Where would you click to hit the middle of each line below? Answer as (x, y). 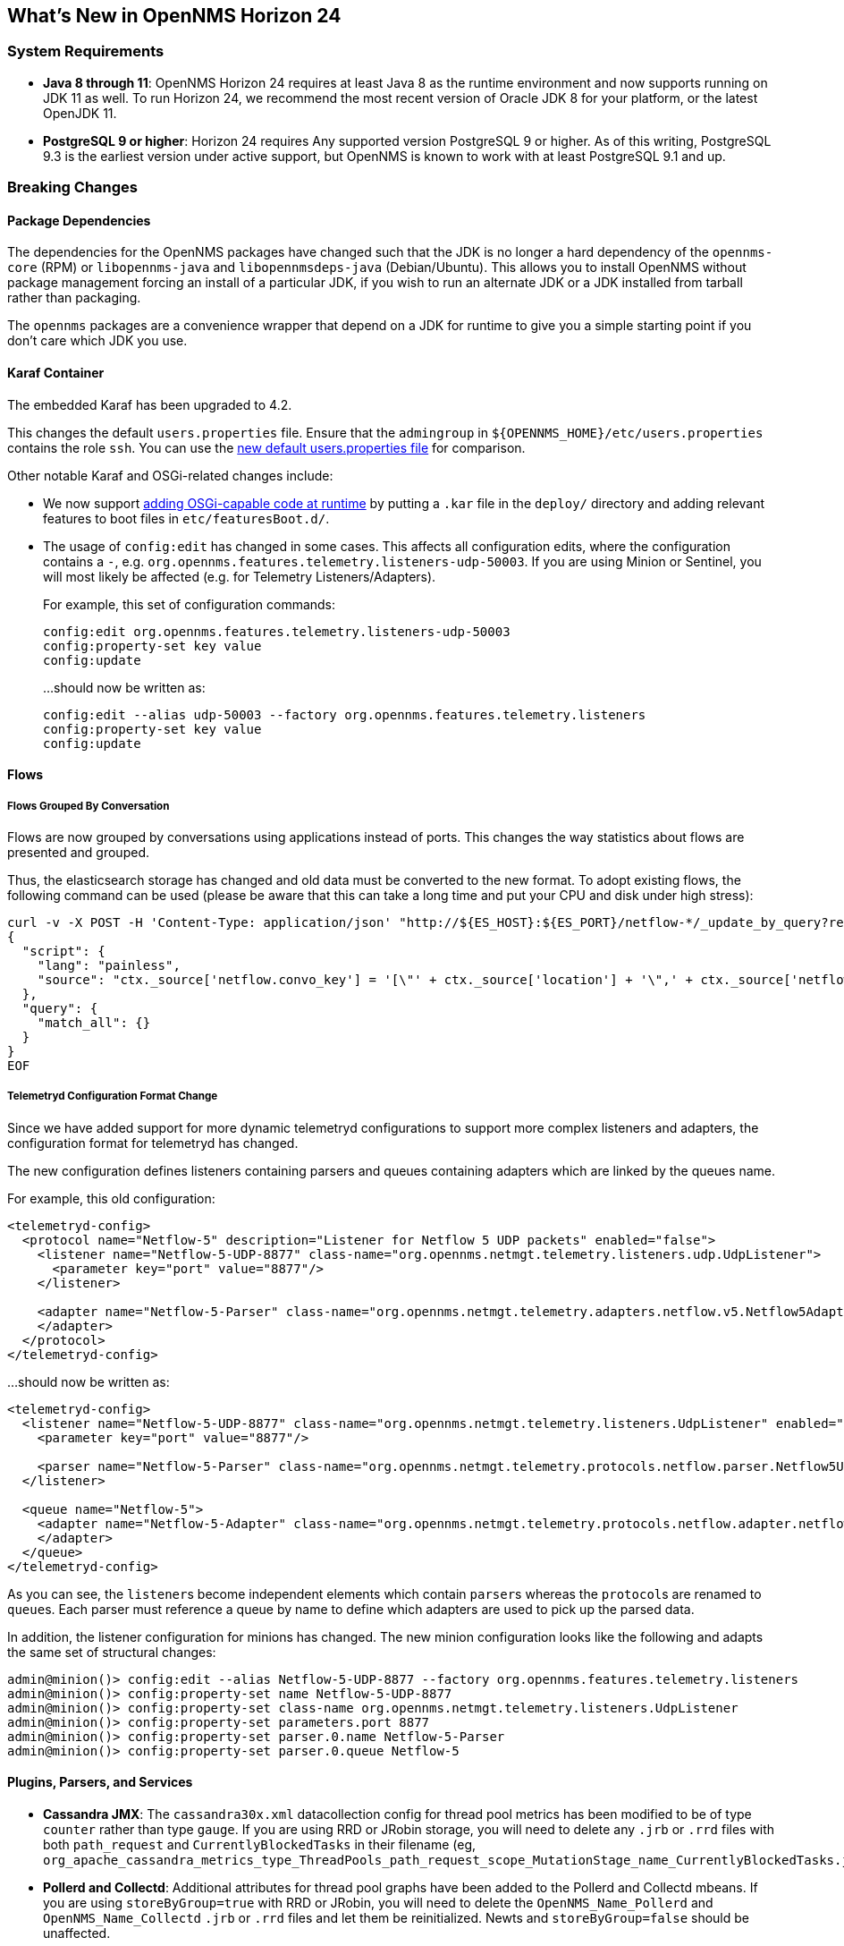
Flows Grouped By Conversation (89, 806)
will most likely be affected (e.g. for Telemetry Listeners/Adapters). (240, 576)
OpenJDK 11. (80, 113)
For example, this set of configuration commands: (190, 604)
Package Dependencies (79, 220)
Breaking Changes (73, 187)
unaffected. (77, 1933)
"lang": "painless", (109, 965)
